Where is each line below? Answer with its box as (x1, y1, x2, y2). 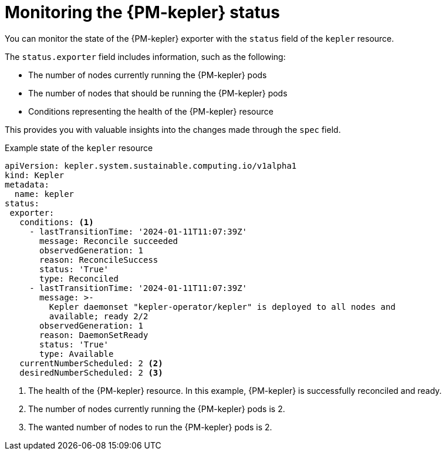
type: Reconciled (39, 273, 119, 283)
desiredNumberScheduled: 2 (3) (19, 367, 163, 377)
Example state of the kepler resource (5, 142, 153, 153)
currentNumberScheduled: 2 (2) (19, 358, 163, 368)
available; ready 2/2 (49, 311, 148, 321)
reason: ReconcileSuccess (39, 255, 158, 265)
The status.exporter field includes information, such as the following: (5, 51, 286, 62)
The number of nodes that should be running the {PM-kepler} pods (28, 88, 288, 98)
